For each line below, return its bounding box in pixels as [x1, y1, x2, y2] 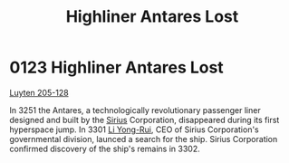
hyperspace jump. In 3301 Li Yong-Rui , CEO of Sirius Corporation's [9, 124, 260, 135]
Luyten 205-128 [9, 87, 70, 98]
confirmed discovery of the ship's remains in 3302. [9, 143, 201, 154]
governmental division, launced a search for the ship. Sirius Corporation [9, 133, 278, 144]
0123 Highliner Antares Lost [9, 57, 224, 78]
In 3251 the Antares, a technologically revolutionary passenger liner [9, 104, 261, 115]
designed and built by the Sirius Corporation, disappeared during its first [9, 114, 280, 125]
